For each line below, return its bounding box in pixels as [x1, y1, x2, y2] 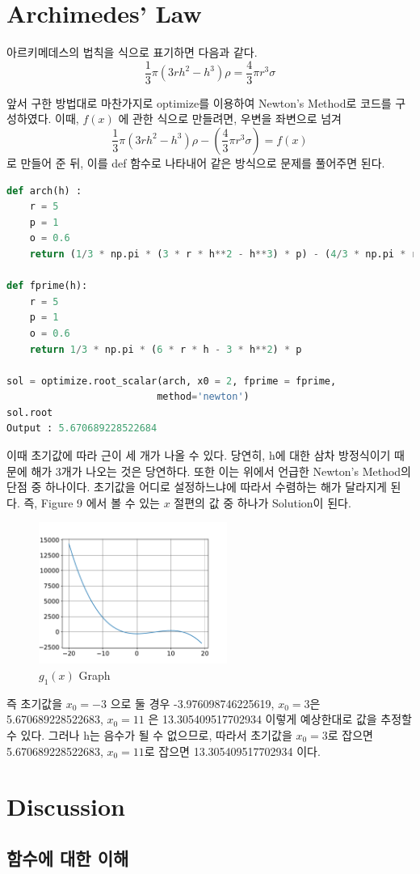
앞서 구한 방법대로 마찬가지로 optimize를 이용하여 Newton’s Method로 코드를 [6, 94, 392, 111]
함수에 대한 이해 [6, 845, 129, 870]
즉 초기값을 [6, 694, 63, 711]
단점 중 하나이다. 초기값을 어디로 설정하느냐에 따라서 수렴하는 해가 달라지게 [6, 478, 387, 495]
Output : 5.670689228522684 [6, 422, 157, 435]
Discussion [6, 790, 125, 823]
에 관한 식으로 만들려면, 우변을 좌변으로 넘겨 [118, 110, 342, 127]
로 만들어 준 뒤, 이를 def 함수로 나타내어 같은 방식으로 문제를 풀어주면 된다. [6, 154, 385, 171]
